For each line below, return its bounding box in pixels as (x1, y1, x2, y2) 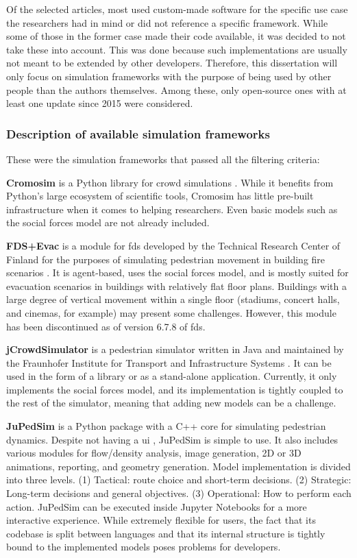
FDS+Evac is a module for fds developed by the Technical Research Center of (6, 238, 341, 252)
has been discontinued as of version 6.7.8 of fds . (6, 319, 206, 333)
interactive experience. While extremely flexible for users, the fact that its (6, 513, 316, 527)
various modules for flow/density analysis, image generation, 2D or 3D (6, 446, 301, 460)
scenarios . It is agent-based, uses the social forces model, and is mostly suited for (6, 265, 349, 280)
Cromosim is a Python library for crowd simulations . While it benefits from (6, 175, 334, 189)
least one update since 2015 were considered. (6, 96, 193, 110)
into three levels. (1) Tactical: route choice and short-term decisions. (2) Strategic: (6, 472, 352, 487)
